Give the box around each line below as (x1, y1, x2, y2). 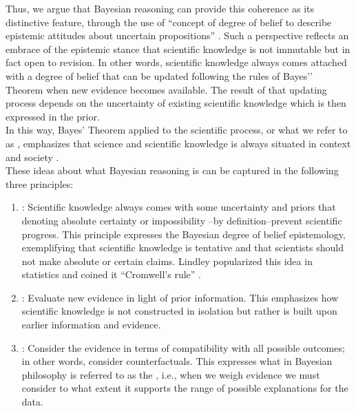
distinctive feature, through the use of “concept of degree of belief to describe (6, 14, 332, 29)
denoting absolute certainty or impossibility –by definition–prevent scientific (21, 213, 342, 227)
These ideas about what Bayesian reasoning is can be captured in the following (6, 163, 339, 178)
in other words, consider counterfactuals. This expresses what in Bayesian (21, 354, 333, 368)
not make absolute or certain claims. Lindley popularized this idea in (21, 253, 313, 268)
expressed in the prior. (6, 109, 100, 123)
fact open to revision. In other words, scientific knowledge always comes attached (6, 55, 347, 70)
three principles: (6, 176, 74, 191)
